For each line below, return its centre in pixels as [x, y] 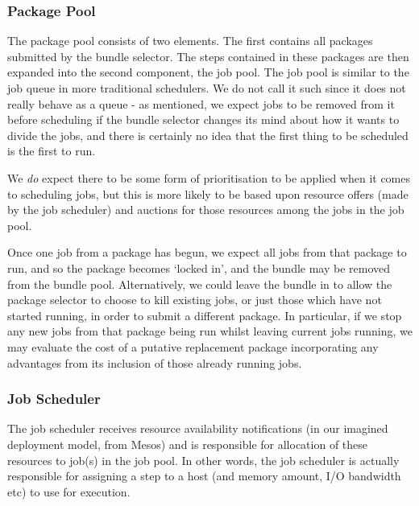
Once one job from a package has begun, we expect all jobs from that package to [207, 252]
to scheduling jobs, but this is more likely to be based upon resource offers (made [208, 193]
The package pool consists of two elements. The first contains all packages [190, 41]
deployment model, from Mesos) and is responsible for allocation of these [188, 444]
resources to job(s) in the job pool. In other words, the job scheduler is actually [203, 460]
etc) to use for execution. [69, 491]
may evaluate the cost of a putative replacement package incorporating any [193, 346]
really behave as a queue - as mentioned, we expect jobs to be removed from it [201, 103]
